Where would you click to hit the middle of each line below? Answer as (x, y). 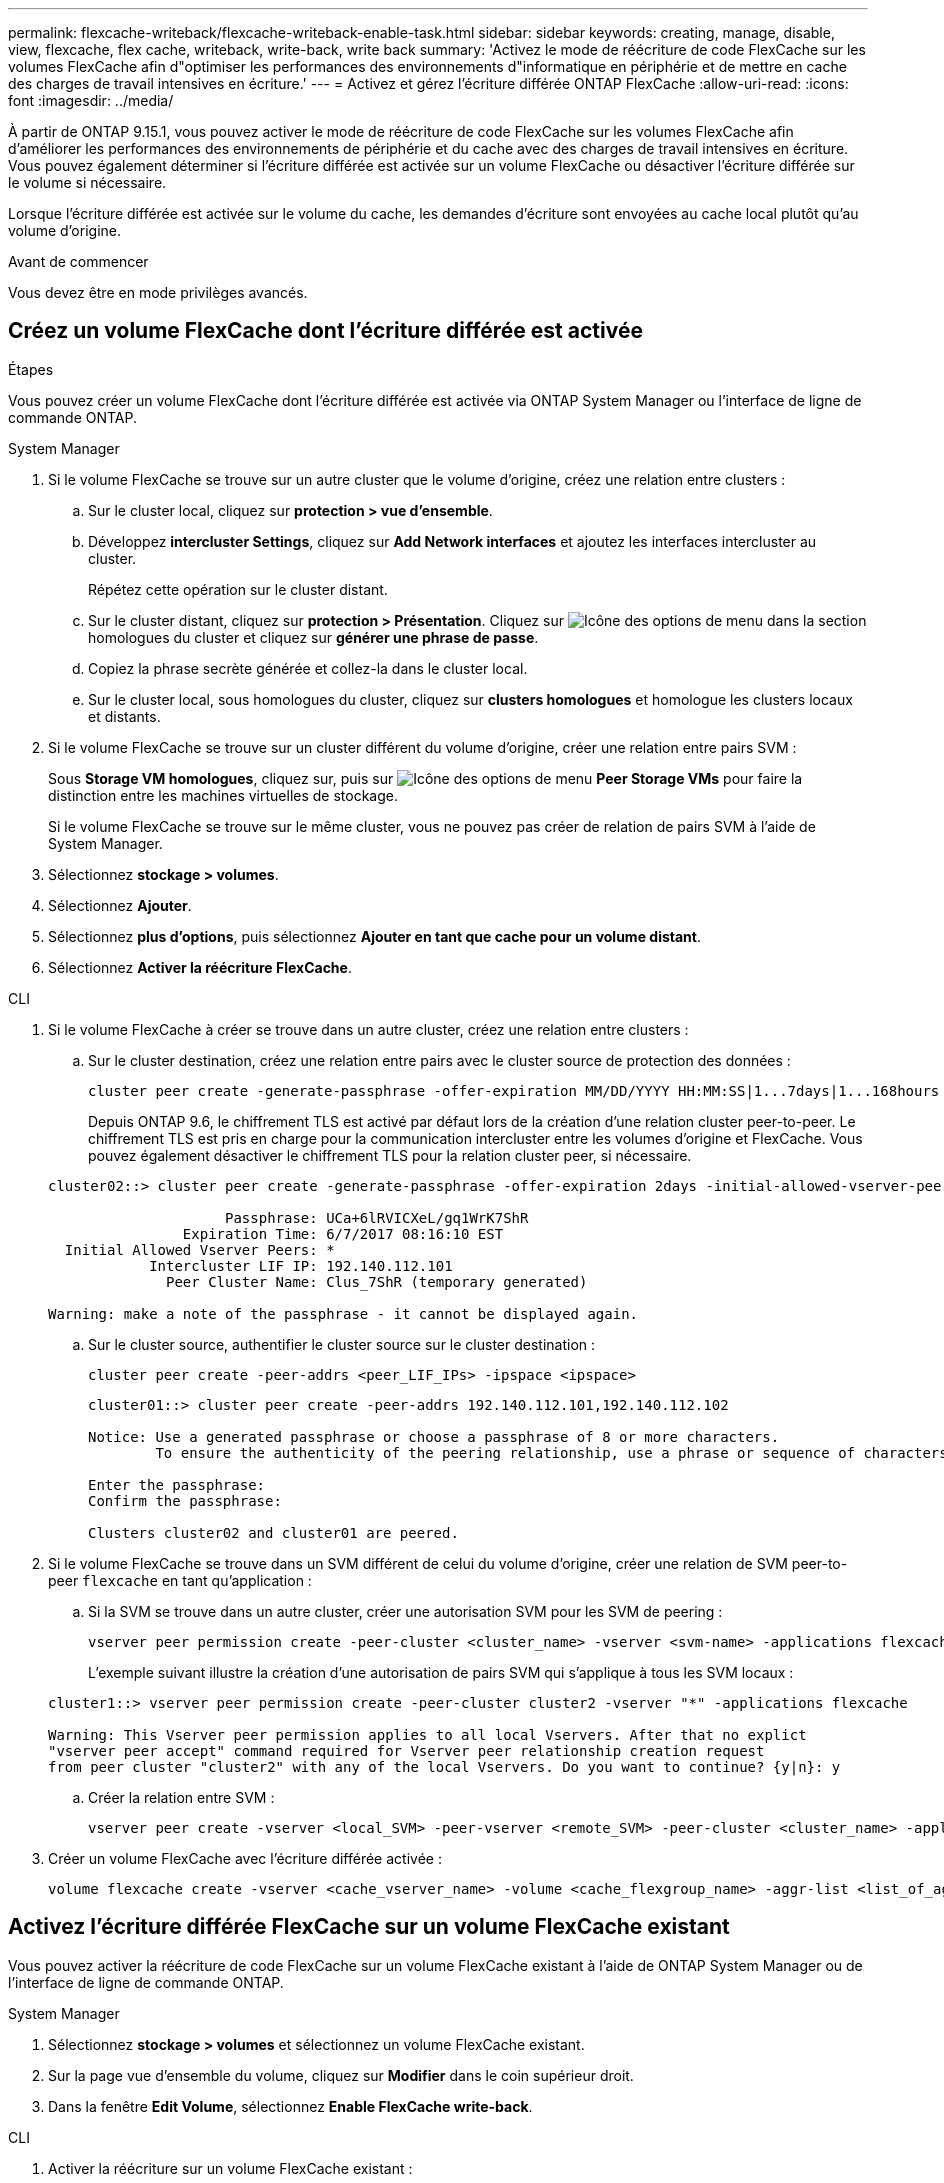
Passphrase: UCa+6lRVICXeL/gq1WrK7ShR (377, 1217)
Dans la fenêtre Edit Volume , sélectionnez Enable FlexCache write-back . (290, 2106)
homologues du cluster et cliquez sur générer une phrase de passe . (313, 637)
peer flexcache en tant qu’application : (180, 1580)
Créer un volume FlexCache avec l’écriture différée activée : (245, 1858)
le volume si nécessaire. (87, 182)
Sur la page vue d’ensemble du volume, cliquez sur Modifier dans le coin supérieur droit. (341, 2075)
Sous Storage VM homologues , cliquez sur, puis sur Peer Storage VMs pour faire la (425, 778)
